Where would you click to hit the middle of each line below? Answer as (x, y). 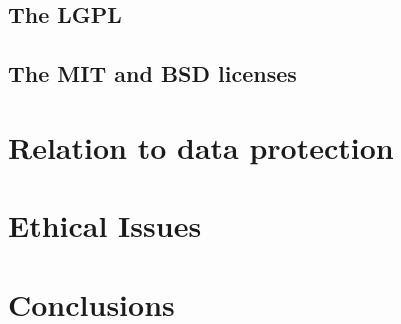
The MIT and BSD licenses (152, 73)
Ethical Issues (105, 225)
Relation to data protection (201, 146)
